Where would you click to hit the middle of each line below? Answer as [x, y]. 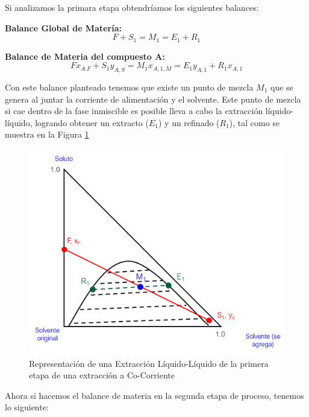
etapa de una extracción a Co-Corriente [102, 375]
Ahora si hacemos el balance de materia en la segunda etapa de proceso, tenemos [154, 395]
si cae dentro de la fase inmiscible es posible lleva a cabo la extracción [134, 111]
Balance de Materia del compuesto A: [85, 56]
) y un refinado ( [189, 122]
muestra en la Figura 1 [47, 134]
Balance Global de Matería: [64, 27]
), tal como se [254, 122]
